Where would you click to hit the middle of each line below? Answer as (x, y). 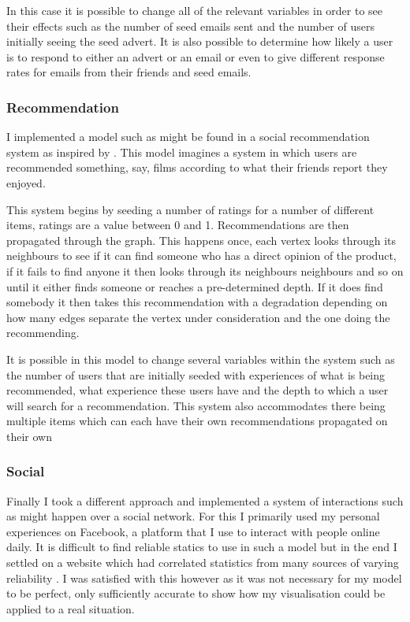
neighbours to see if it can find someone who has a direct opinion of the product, (201, 255)
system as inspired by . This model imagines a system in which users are (182, 152)
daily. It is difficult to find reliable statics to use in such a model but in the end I (202, 547)
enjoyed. (26, 182)
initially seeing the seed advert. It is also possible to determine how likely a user (200, 41)
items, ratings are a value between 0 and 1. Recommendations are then (178, 225)
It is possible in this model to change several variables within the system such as (201, 359)
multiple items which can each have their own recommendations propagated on (197, 421)
